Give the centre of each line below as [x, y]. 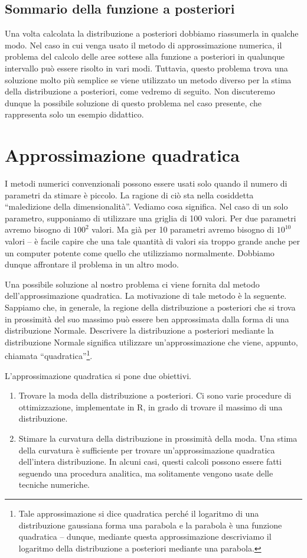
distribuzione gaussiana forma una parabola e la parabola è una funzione [150, 525]
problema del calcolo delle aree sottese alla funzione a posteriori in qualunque [145, 56]
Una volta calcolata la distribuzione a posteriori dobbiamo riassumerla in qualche [152, 33]
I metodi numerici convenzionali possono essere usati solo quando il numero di [146, 183]
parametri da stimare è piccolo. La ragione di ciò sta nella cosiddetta [129, 195]
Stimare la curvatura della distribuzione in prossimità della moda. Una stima [158, 438]
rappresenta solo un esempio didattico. [74, 114]
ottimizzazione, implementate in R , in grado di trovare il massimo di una [151, 407]
